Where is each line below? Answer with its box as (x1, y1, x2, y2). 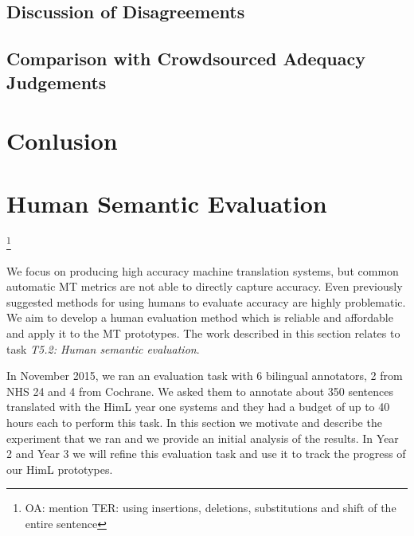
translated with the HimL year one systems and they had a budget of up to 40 (6, 398, 390, 415)
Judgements (6, 69, 107, 94)
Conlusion (6, 124, 118, 157)
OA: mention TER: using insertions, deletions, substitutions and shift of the (25, 499, 396, 516)
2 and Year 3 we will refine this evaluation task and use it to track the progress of (6, 445, 406, 462)
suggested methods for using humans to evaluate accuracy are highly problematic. (6, 293, 406, 310)
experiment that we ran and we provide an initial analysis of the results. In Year (6, 429, 399, 446)
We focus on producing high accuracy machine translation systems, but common (6, 262, 399, 279)
